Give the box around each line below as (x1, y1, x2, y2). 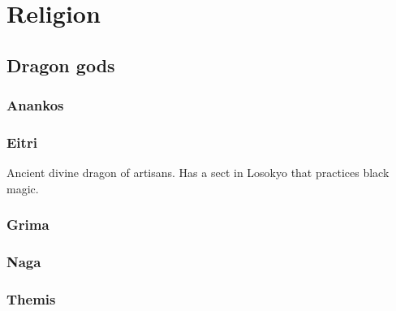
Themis (6, 289, 56, 309)
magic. (6, 179, 39, 197)
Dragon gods (6, 52, 115, 77)
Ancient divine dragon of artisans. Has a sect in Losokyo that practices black (6, 164, 390, 181)
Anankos (6, 95, 64, 115)
